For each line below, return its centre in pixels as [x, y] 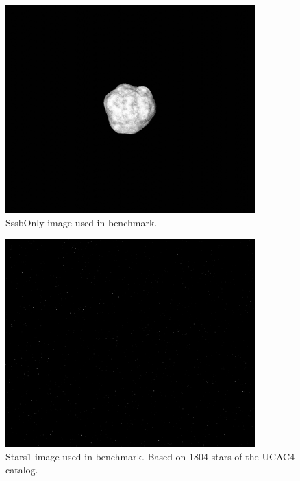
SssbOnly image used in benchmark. [82, 222]
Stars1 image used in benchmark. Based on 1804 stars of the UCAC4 [150, 456]
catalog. [22, 470]
